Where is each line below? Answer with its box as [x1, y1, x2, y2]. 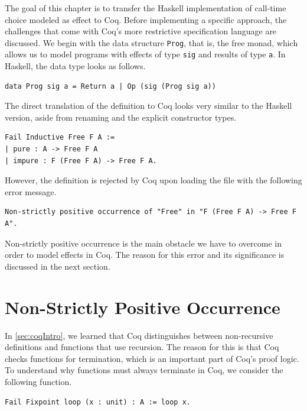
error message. [5, 185, 57, 198]
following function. [5, 375, 72, 387]
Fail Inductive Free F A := [5, 133, 115, 142]
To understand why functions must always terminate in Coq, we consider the [5, 364, 283, 376]
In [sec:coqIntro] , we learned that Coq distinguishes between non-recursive [5, 329, 273, 341]
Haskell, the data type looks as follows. [5, 60, 146, 72]
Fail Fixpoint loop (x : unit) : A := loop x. [5, 397, 191, 406]
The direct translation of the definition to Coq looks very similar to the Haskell [5, 99, 292, 112]
